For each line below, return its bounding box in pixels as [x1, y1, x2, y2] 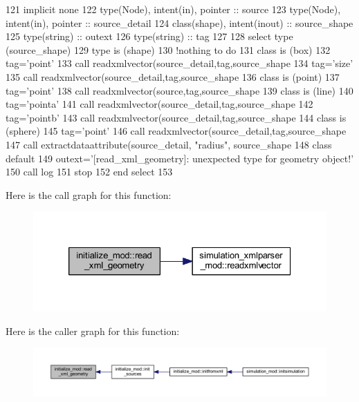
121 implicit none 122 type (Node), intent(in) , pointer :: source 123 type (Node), [6, 2, 341, 16]
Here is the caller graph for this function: [6, 323, 180, 338]
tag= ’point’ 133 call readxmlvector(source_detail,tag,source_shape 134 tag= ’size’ [6, 56, 353, 70]
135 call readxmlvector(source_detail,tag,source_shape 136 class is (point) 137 [6, 69, 340, 84]
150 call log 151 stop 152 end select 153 [6, 164, 173, 179]
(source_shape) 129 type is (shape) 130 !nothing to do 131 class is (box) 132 [6, 42, 331, 57]
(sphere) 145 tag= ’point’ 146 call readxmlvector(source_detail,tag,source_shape [6, 124, 347, 138]
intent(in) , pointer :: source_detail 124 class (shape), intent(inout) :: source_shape [6, 15, 353, 30]
